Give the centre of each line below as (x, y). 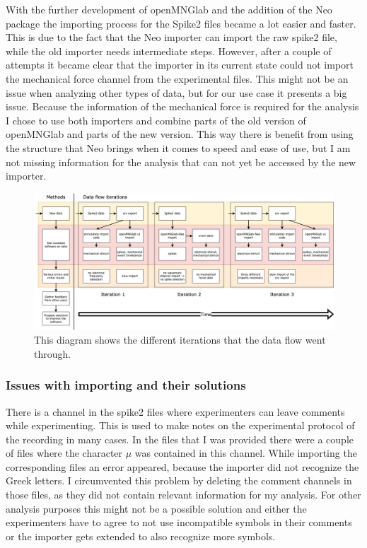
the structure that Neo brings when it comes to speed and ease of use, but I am (178, 147)
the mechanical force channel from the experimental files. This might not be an (177, 78)
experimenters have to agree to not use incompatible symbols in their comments (179, 522)
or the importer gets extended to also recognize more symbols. (141, 536)
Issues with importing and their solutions (126, 385)
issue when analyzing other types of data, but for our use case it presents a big (176, 92)
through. (53, 353)
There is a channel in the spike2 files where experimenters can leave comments (175, 411)
